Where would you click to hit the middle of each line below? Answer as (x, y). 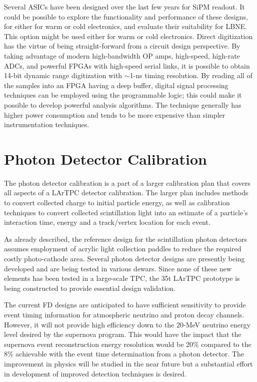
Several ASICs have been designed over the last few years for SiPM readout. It (124, 7)
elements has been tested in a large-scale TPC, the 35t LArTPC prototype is (122, 278)
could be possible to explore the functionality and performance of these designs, (126, 16)
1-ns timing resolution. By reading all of (191, 75)
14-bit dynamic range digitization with (63, 75)
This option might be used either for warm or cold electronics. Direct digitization (128, 36)
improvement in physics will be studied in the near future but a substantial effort (128, 363)
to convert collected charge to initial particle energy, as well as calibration (117, 203)
